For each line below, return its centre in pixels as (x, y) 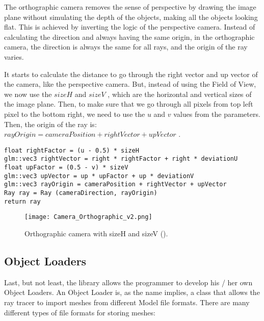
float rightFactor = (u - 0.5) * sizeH (72, 150)
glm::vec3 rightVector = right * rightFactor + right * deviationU (121, 159)
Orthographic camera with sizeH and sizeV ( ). (96, 233)
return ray (22, 201)
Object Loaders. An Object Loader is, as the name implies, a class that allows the (132, 292)
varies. (14, 56)
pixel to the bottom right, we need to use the (75, 114)
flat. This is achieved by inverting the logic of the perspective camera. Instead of (130, 27)
